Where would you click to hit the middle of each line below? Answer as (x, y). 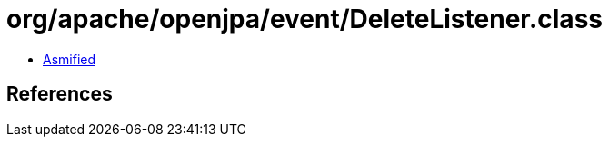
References (60, 94)
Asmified (70, 59)
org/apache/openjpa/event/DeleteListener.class (304, 19)
